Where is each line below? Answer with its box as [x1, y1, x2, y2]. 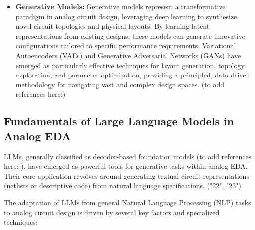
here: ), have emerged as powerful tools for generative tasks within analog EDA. [4, 161, 248, 171]
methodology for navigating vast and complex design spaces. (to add [15, 79, 224, 89]
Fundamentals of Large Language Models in [4, 113, 234, 129]
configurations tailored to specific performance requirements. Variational [15, 40, 236, 51]
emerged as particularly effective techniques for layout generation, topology [15, 60, 245, 70]
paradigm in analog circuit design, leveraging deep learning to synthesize [15, 11, 237, 21]
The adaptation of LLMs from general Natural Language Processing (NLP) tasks [4, 197, 251, 207]
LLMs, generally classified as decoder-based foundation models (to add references [4, 151, 252, 161]
